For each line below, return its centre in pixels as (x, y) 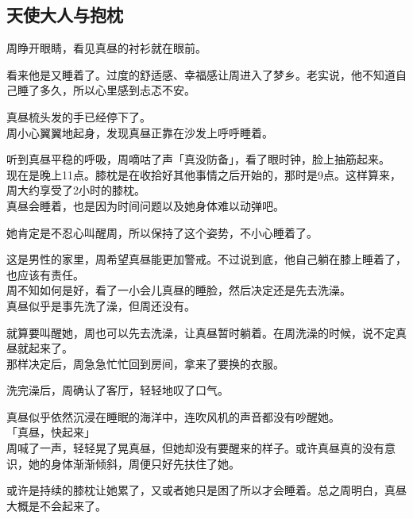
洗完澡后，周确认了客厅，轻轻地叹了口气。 (118, 390)
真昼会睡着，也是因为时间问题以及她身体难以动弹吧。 (145, 205)
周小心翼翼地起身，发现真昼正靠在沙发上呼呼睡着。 (140, 132)
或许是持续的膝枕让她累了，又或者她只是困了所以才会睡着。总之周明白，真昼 (206, 490)
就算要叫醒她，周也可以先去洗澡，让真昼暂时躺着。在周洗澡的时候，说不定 (201, 332)
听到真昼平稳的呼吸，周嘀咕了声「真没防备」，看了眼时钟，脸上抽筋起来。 (198, 159)
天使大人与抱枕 (65, 15)
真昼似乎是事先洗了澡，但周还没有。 (101, 305)
